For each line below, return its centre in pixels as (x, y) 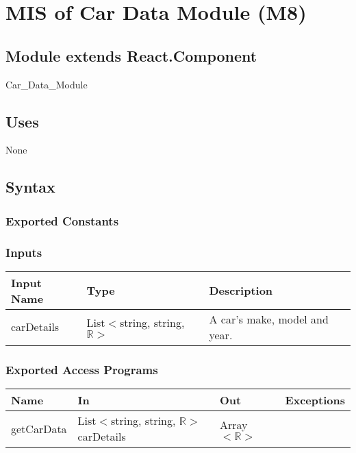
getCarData (39, 428)
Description (241, 291)
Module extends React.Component (131, 55)
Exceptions (315, 400)
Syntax (30, 187)
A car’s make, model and (269, 319)
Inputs (24, 252)
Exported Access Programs (82, 369)
